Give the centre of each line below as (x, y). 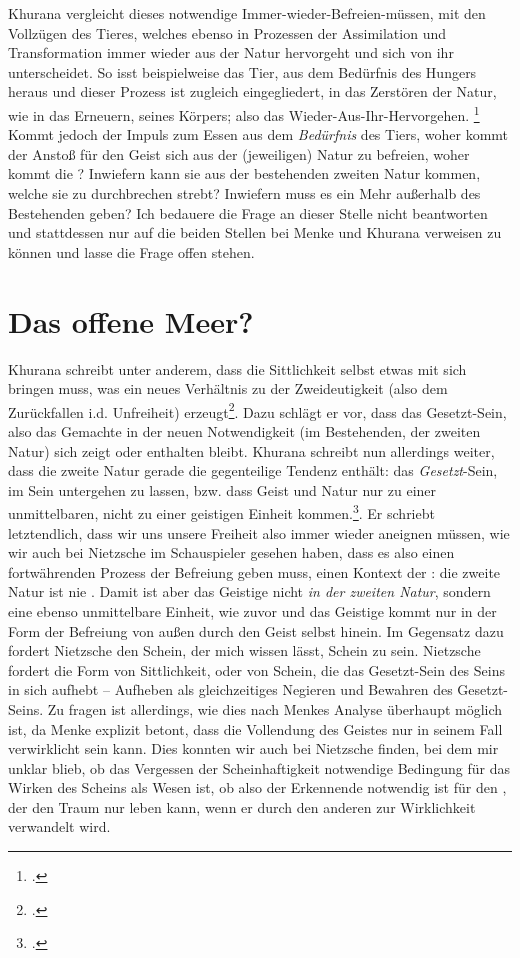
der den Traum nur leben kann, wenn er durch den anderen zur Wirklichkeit (242, 806)
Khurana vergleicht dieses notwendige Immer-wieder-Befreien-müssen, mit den (247, 13)
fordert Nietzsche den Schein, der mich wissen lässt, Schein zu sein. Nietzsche (244, 650)
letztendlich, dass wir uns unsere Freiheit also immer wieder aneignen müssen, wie (259, 532)
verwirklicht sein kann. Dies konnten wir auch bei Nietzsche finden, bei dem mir (253, 748)
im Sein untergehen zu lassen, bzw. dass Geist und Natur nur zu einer (222, 489)
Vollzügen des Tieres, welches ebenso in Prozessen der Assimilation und (227, 32)
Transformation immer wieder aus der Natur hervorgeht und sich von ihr (231, 52)
